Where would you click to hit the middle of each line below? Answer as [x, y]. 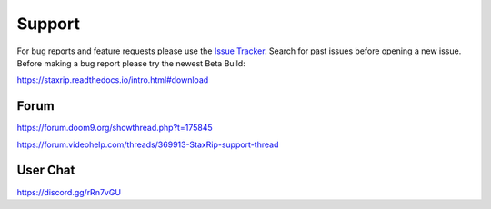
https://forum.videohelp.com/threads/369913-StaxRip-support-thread [148, 144]
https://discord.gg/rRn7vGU [69, 192]
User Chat [46, 170]
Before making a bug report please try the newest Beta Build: [131, 63]
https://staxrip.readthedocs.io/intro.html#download [113, 80]
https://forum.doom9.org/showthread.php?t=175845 [115, 128]
